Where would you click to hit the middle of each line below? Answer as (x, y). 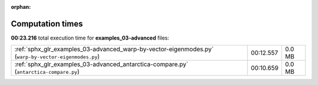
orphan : (21, 7)
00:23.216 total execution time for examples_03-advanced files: (90, 38)
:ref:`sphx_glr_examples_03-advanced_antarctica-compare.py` (101, 64)
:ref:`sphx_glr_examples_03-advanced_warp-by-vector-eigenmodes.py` (114, 49)
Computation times (47, 24)
